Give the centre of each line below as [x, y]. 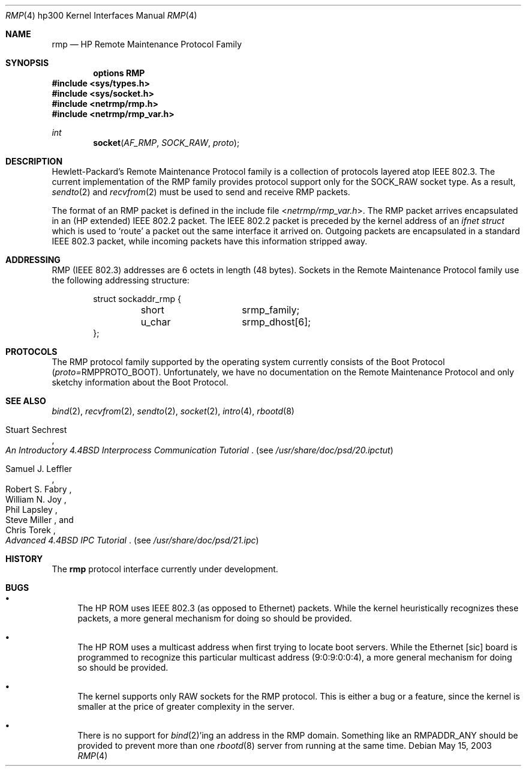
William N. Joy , [36, 499]
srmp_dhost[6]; [276, 322]
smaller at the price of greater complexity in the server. [186, 706]
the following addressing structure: [121, 280]
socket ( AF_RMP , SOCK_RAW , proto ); [166, 143]
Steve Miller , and [40, 520]
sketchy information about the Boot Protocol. [140, 382]
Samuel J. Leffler [39, 469]
